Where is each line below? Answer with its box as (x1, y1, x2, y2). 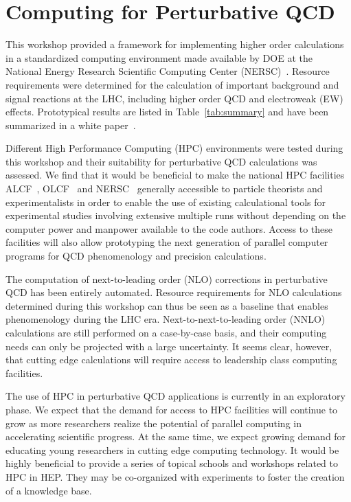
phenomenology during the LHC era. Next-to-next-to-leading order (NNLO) (5, 312, 326, 326)
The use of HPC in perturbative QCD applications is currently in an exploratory (5, 389, 346, 403)
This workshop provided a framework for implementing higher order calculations (5, 37, 344, 52)
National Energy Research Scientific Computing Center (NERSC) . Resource (5, 64, 330, 78)
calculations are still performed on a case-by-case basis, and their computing (5, 326, 327, 339)
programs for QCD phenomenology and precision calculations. (5, 249, 267, 263)
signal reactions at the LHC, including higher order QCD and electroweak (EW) (5, 91, 343, 105)
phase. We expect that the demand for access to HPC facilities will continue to (5, 402, 338, 416)
